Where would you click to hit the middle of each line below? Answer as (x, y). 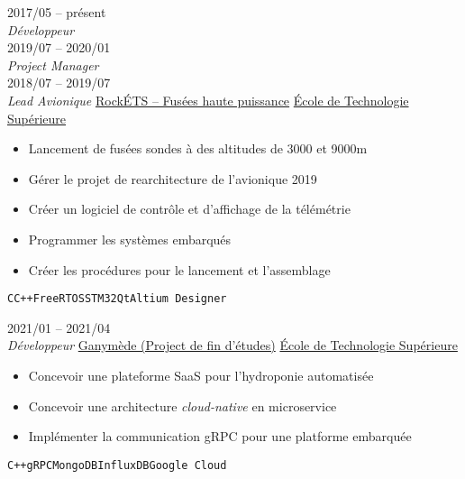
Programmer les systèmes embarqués (130, 239)
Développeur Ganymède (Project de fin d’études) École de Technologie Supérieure (232, 345)
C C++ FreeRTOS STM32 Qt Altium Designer (117, 299)
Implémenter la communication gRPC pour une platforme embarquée (220, 436)
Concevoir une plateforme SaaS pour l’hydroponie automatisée (201, 375)
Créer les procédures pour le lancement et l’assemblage (179, 269)
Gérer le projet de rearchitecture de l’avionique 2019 (173, 178)
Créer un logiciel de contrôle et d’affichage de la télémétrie (189, 209)
